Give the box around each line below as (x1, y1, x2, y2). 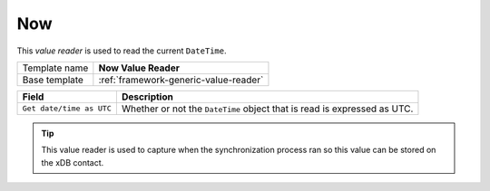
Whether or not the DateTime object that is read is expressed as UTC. (121, 102, 414, 115)
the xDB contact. (41, 157, 104, 167)
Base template (22, 73, 83, 86)
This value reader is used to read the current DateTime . (16, 45, 227, 56)
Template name (22, 62, 89, 74)
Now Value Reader (98, 62, 181, 74)
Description (121, 91, 174, 103)
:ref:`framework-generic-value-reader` (98, 73, 264, 86)
